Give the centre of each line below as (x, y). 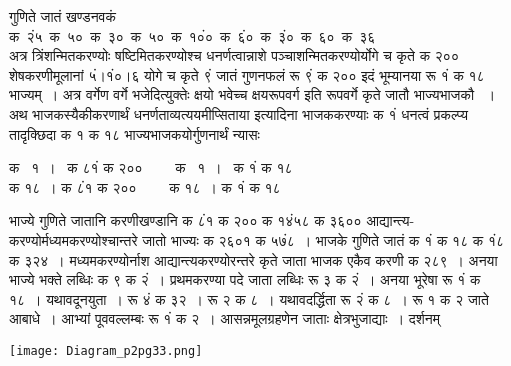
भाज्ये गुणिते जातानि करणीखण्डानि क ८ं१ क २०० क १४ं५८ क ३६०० (185, 220)
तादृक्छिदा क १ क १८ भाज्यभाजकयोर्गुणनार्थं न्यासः (134, 133)
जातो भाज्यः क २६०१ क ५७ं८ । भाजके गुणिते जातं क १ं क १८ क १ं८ (323, 239)
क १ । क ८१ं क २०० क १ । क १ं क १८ (151, 167)
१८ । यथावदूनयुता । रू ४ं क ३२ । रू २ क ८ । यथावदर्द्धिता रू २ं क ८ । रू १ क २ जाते (249, 298)
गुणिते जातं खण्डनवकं (62, 16)
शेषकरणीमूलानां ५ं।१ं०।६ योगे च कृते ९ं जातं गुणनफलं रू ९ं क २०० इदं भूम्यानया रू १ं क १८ (247, 74)
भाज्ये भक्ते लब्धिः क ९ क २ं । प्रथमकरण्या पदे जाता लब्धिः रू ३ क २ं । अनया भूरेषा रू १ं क (245, 279)
